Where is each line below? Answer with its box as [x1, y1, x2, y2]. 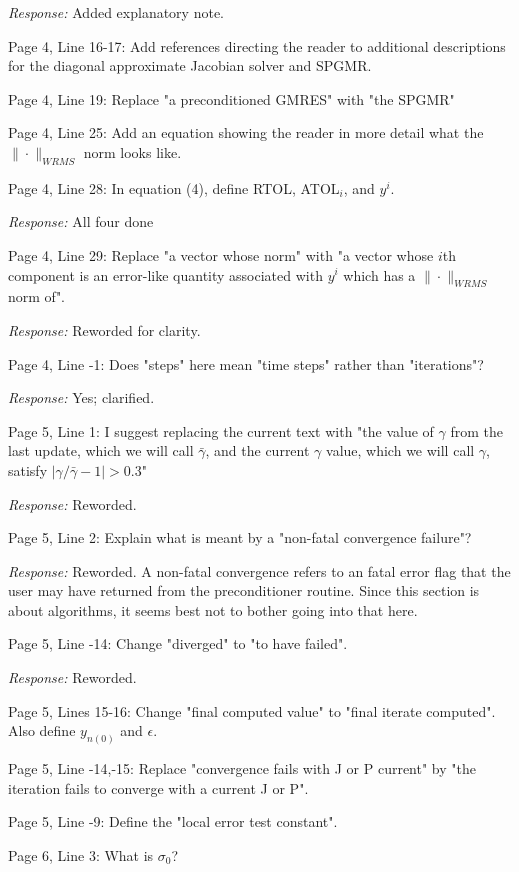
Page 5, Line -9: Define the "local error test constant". [8, 811, 338, 832]
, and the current [205, 440, 310, 461]
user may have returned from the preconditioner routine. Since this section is [8, 580, 480, 601]
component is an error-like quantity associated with [8, 264, 323, 285]
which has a [343, 264, 416, 285]
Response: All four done [8, 211, 154, 232]
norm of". [8, 286, 66, 307]
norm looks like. [83, 141, 182, 162]
